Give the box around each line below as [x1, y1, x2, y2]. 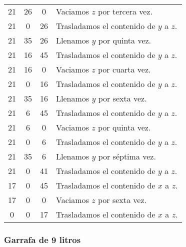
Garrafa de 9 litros [4, 233, 81, 245]
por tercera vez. [98, 5, 153, 17]
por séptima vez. [98, 150, 156, 162]
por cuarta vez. [98, 63, 151, 75]
